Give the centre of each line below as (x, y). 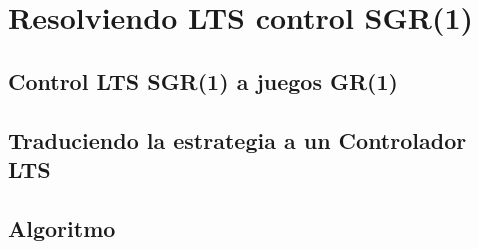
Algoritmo (62, 227)
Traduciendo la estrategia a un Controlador (237, 139)
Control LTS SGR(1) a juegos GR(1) (203, 80)
